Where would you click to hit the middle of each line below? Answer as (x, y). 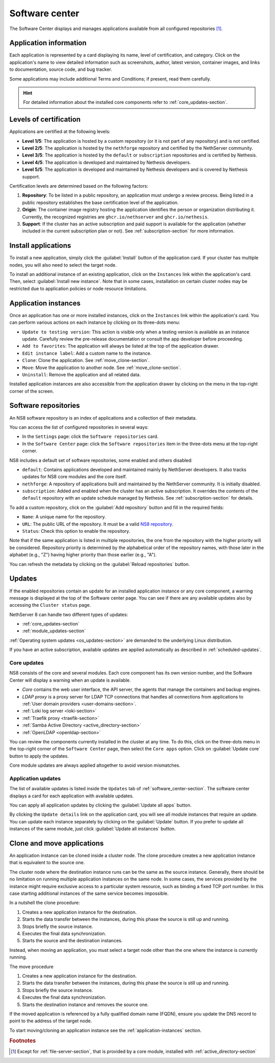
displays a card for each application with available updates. (72, 796)
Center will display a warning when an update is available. (70, 680)
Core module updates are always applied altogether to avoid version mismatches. (95, 765)
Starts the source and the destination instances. (72, 941)
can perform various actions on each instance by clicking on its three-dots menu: (95, 322)
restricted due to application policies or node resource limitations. (78, 289)
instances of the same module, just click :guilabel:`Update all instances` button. (92, 829)
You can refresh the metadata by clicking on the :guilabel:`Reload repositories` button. (100, 564)
